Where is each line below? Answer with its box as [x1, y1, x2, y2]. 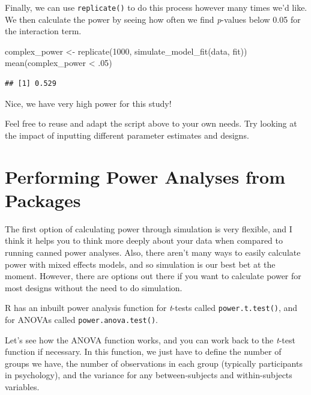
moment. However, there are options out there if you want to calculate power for [5, 270, 301, 282]
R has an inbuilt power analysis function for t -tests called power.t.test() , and [5, 301, 298, 314]
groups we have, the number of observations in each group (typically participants [5, 357, 303, 369]
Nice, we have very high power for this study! [5, 97, 172, 109]
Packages [5, 187, 81, 212]
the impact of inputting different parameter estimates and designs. [5, 128, 249, 141]
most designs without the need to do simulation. [5, 281, 183, 294]
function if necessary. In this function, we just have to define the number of [5, 345, 282, 358]
